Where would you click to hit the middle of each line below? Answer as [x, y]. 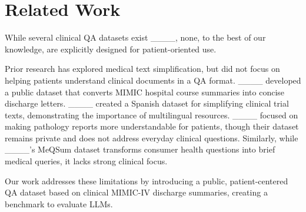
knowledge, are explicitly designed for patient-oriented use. [111, 49]
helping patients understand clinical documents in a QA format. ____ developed [153, 80]
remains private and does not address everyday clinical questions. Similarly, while [152, 138]
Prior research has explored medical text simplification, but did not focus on [142, 69]
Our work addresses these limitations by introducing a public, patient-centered [147, 180]
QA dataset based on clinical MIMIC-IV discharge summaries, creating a [136, 192]
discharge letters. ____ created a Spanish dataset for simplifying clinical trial [147, 103]
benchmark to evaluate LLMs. [59, 203]
